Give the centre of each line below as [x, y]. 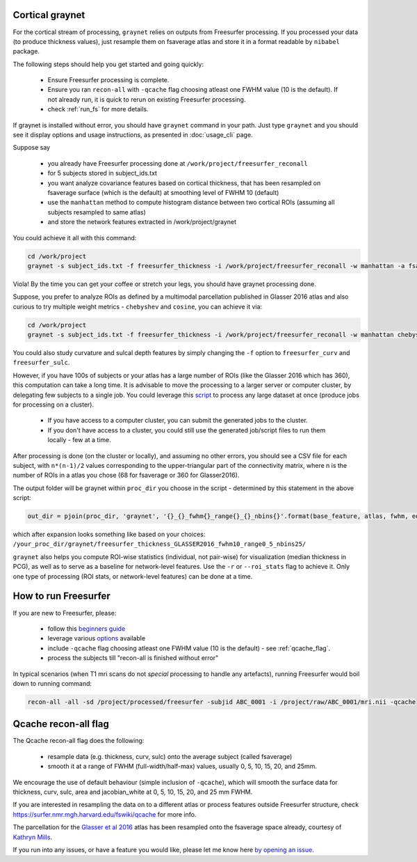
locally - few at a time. [79, 440]
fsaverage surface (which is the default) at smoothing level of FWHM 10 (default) [163, 192]
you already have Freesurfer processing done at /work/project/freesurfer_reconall [178, 163]
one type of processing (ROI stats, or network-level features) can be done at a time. [133, 576]
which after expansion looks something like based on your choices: [109, 534]
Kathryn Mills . [32, 837]
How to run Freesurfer [62, 596]
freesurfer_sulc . [41, 363]
